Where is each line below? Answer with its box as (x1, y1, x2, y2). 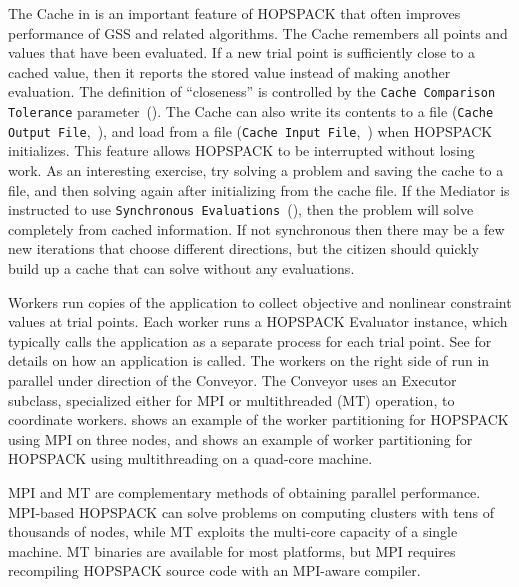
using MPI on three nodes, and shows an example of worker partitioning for (8, 428, 473, 449)
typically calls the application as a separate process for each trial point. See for (8, 330, 492, 351)
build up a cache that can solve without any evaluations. (8, 257, 355, 278)
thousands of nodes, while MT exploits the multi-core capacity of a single (8, 521, 458, 542)
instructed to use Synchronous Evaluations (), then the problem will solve (8, 199, 474, 220)
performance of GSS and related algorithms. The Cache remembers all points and (8, 22, 508, 43)
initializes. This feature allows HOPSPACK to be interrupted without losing (8, 140, 475, 161)
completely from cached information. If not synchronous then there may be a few (8, 218, 505, 239)
